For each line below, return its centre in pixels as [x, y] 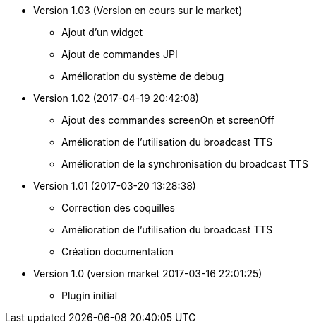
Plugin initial [90, 295]
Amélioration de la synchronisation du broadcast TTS [185, 164]
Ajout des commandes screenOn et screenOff [168, 120]
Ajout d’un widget [102, 32]
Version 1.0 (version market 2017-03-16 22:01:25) [148, 273]
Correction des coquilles [118, 208]
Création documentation [118, 252]
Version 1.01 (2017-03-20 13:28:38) [115, 186]
